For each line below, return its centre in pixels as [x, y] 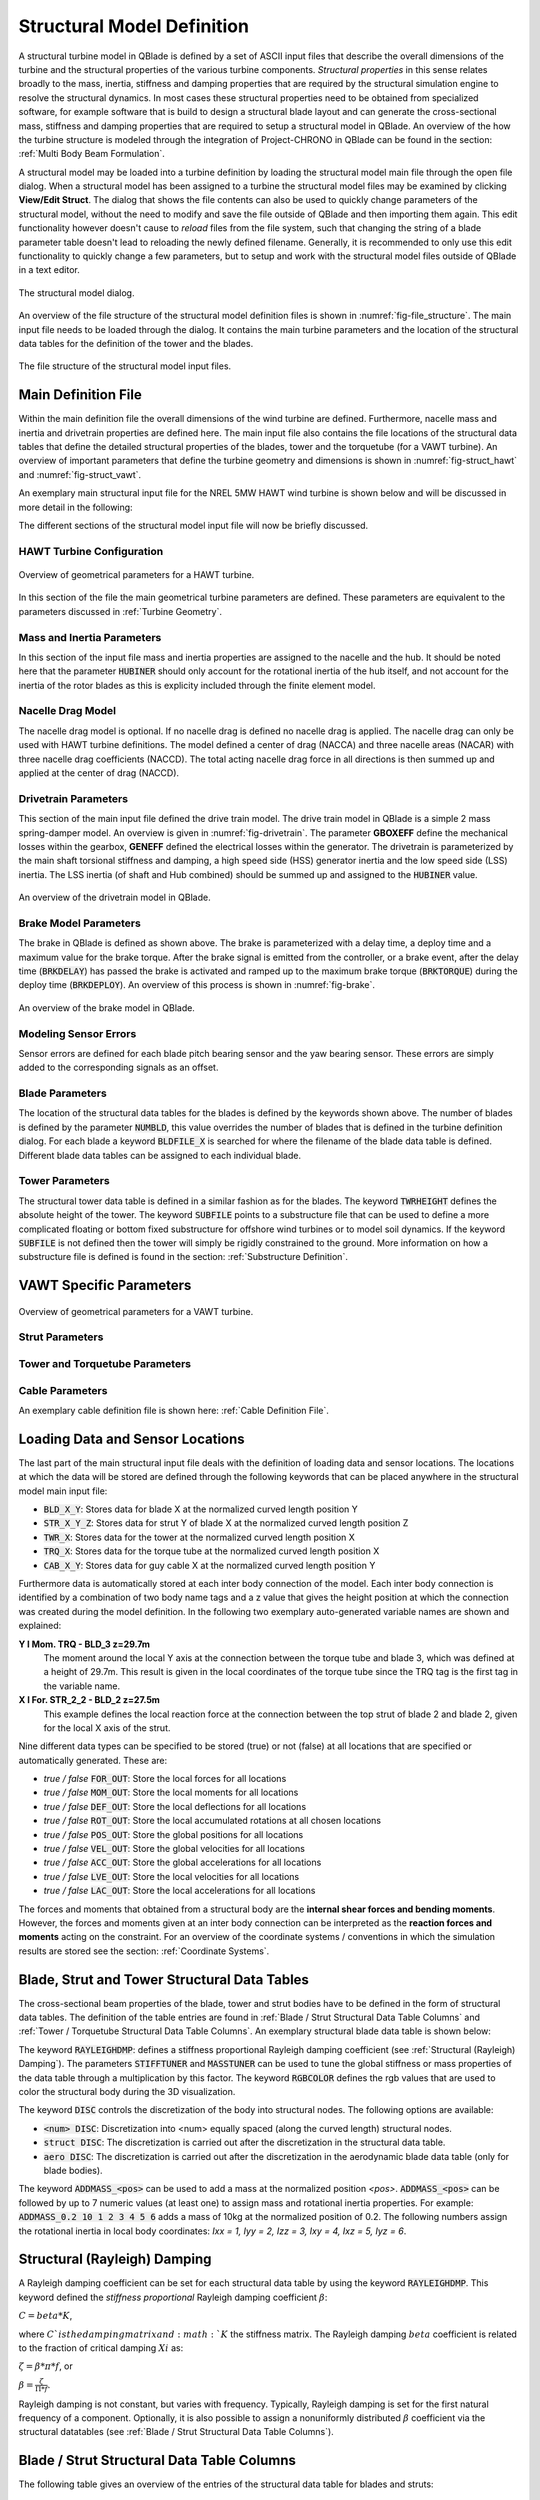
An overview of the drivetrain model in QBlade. [114, 897]
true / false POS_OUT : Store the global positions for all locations [173, 1834]
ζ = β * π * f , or [46, 2366]
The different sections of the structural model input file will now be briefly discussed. [193, 525]
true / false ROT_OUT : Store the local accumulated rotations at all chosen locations [212, 1821]
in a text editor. [49, 270]
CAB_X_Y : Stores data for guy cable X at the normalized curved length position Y [209, 1565]
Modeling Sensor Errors [77, 1033]
